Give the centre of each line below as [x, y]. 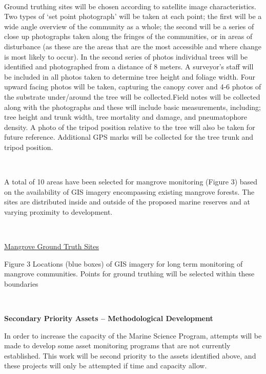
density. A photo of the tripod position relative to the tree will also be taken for [130, 127]
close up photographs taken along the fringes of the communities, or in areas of [128, 36]
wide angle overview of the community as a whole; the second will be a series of [129, 26]
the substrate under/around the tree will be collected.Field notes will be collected [132, 96]
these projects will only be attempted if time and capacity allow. [106, 366]
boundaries [21, 283]
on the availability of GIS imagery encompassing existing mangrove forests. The [129, 191]
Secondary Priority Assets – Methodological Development [109, 318]
